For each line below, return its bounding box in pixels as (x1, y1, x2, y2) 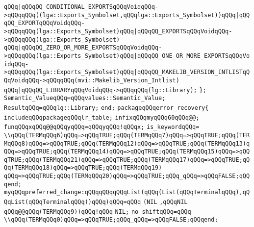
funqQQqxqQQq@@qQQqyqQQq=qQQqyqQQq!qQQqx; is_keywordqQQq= (4, 124, 200, 131)
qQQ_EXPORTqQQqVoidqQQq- (4, 20, 85, 27)
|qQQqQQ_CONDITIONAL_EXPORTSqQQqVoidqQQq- (18, 3, 158, 10)
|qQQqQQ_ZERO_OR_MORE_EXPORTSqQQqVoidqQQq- (18, 44, 162, 51)
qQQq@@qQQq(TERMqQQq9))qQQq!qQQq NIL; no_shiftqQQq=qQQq (4, 208, 191, 215)
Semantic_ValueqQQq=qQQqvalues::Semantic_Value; (4, 95, 166, 102)
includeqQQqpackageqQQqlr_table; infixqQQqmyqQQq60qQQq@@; (4, 114, 200, 121)
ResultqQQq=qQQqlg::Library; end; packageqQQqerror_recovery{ (4, 104, 209, 111)
